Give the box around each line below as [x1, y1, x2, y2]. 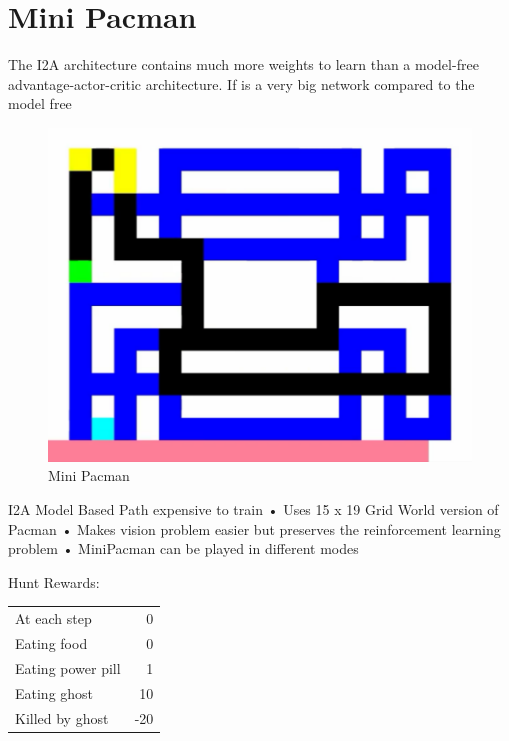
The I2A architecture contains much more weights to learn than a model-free [8, 54, 479, 75]
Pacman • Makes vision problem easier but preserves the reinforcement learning [8, 518, 501, 539]
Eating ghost [15, 682, 94, 703]
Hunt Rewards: [8, 571, 100, 592]
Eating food [15, 632, 88, 653]
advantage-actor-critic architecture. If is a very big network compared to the [8, 73, 475, 94]
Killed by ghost [15, 707, 109, 728]
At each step [15, 608, 92, 629]
